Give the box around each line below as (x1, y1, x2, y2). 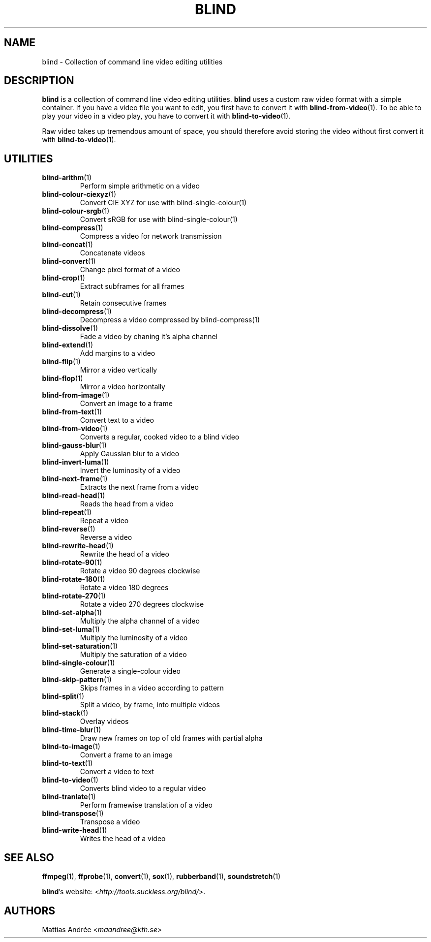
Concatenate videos (80, 249, 145, 257)
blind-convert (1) (42, 257, 96, 266)
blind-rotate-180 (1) (42, 575, 105, 584)
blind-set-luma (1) (42, 625, 100, 634)
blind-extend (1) (42, 341, 93, 349)
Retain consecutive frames (80, 299, 167, 308)
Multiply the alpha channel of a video (80, 617, 200, 626)
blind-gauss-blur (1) (42, 441, 107, 450)
